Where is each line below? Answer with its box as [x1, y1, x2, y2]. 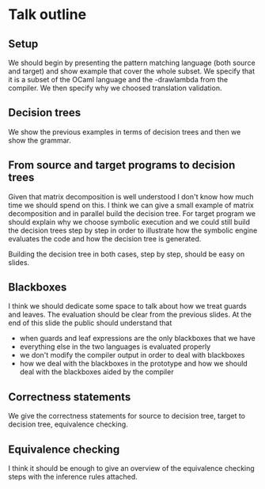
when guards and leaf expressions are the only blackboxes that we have [19, 334, 256, 343]
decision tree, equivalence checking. [8, 419, 128, 429]
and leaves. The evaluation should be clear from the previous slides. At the [8, 310, 252, 320]
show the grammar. [8, 135, 71, 145]
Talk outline [8, 6, 87, 24]
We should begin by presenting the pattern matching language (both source [8, 58, 256, 67]
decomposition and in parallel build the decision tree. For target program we [8, 208, 256, 218]
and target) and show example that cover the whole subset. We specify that [8, 66, 256, 76]
